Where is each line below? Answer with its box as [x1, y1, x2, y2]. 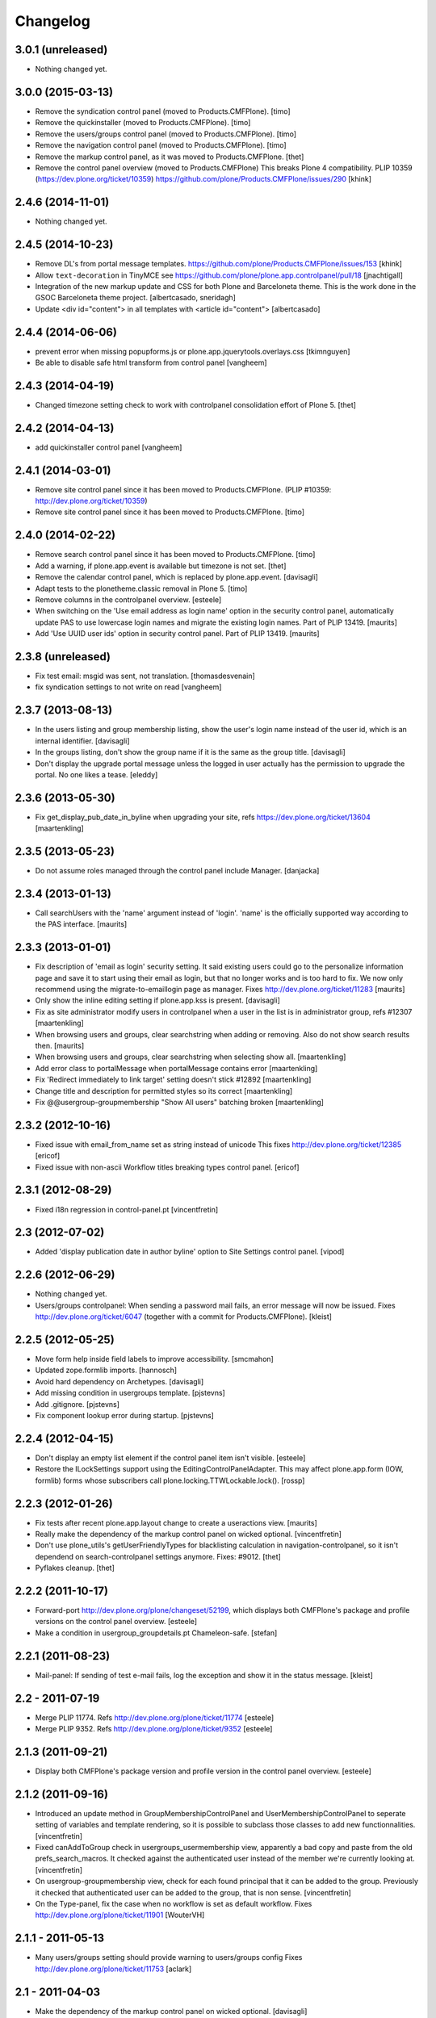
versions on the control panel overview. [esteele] [35, 1617, 198, 1627]
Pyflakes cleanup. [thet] [35, 1563, 115, 1573]
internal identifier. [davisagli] [35, 735, 130, 746]
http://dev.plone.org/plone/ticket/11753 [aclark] [35, 1964, 192, 1974]
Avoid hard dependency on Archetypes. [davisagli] [35, 1376, 204, 1386]
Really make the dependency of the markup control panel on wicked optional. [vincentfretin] [35, 1530, 342, 1539]
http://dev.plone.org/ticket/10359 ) [35, 496, 149, 506]
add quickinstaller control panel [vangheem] [35, 442, 182, 452]
